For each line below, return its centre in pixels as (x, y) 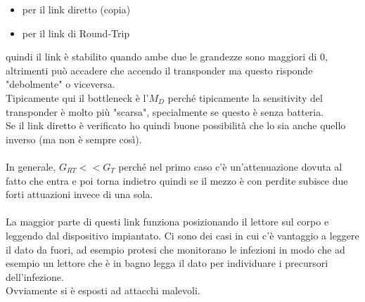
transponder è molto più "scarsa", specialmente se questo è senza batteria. (165, 111)
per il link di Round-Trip (76, 33)
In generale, (31, 166)
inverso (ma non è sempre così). (74, 139)
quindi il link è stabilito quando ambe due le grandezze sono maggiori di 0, (167, 57)
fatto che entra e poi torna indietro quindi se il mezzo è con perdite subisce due (177, 180)
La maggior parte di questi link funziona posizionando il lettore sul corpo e (167, 222)
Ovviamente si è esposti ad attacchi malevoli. (103, 290)
